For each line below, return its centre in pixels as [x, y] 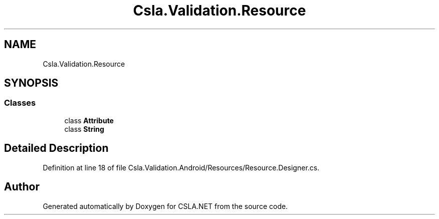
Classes [20, 103]
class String [84, 129]
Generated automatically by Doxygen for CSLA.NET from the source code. [165, 206]
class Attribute [89, 120]
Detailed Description [56, 148]
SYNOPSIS [31, 83]
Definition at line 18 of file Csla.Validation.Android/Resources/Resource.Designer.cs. [181, 167]
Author [22, 187]
